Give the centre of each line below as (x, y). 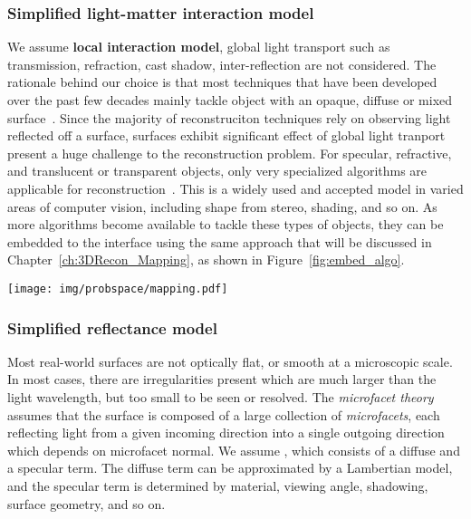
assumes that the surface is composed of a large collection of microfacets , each (224, 414)
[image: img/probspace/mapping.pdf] (118, 288)
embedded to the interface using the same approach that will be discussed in (220, 241)
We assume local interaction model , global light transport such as (199, 47)
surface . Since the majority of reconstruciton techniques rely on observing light (229, 117)
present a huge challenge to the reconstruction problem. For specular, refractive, (230, 153)
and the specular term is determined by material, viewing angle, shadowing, (218, 485)
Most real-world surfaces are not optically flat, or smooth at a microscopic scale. (230, 361)
